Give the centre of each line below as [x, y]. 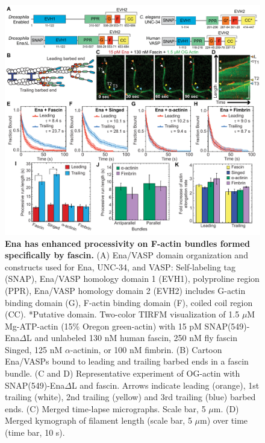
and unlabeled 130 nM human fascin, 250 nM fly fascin [136, 338]
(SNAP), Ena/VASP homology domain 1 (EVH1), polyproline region [132, 279]
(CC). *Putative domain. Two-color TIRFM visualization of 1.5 [122, 314]
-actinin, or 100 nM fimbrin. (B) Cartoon [146, 349]
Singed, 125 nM [34, 349]
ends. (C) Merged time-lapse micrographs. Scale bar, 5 [105, 408]
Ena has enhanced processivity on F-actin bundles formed [128, 243]
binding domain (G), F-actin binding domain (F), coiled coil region [129, 302]
